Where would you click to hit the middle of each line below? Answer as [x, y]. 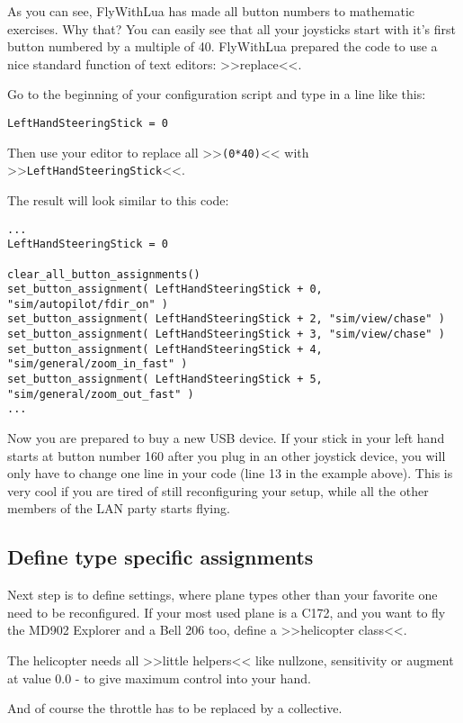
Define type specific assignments [160, 557]
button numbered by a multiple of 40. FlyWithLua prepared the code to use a [223, 46]
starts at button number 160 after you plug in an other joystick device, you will [227, 455]
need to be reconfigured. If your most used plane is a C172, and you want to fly [227, 612]
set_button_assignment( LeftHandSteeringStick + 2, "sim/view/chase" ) [226, 319]
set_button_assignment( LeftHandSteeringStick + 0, [165, 289]
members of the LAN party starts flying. [119, 508]
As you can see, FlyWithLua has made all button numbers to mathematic [211, 11]
